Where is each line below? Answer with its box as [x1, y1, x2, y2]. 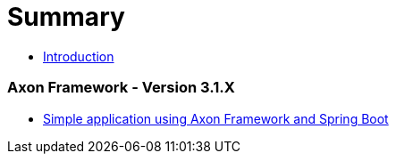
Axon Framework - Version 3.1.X [7, 78, 235, 97]
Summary [7, 2, 125, 32]
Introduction [43, 48, 114, 64]
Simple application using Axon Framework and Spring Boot [43, 110, 389, 126]
